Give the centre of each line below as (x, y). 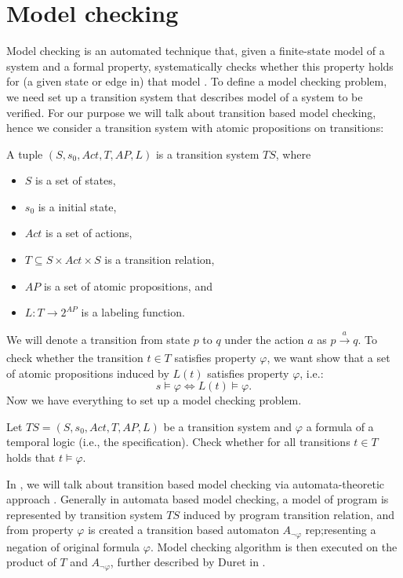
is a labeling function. (133, 312)
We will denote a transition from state (98, 339)
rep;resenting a (341, 530)
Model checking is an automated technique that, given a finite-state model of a (196, 51)
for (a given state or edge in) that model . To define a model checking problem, (197, 81)
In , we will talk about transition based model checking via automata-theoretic (196, 483)
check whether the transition (75, 358)
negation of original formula (73, 546)
